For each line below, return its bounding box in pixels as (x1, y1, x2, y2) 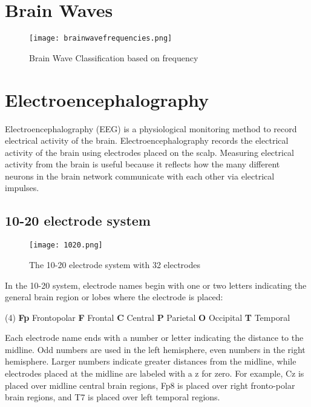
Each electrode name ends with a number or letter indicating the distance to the (5, 331, 304, 344)
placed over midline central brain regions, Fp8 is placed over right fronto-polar (5, 378, 295, 391)
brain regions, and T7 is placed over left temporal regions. (5, 391, 220, 403)
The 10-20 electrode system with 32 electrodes (29, 258, 200, 271)
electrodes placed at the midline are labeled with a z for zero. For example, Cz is (5, 367, 304, 380)
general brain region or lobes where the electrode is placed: (5, 291, 223, 303)
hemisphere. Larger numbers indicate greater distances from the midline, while (5, 355, 296, 368)
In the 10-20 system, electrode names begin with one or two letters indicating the (5, 278, 307, 291)
